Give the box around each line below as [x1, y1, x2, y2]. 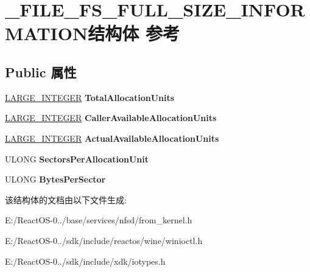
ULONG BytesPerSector [5, 173, 106, 186]
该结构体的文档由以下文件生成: [5, 193, 127, 206]
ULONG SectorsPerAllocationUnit [5, 152, 149, 165]
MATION [5, 21, 88, 46]
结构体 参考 [88, 21, 180, 46]
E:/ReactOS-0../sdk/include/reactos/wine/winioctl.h [5, 234, 203, 246]
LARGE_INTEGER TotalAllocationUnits [5, 91, 175, 103]
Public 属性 [5, 62, 77, 81]
